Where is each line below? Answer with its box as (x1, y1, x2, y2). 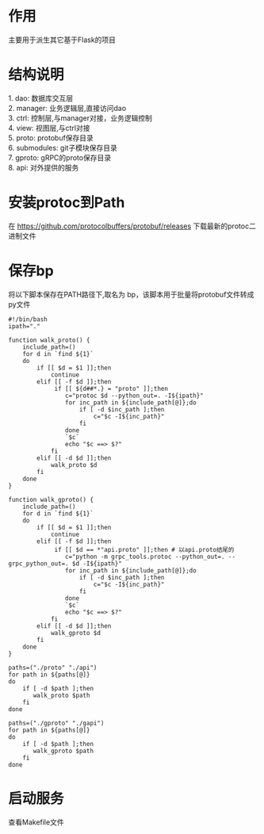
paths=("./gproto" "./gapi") (8, 719, 105, 727)
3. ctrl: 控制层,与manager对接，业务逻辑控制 (8, 113, 153, 123)
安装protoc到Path (8, 193, 125, 212)
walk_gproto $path (33, 747, 94, 755)
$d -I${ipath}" (71, 560, 123, 568)
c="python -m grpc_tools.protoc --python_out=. (64, 553, 225, 560)
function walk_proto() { (8, 336, 90, 344)
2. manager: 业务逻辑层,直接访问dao (8, 103, 127, 113)
